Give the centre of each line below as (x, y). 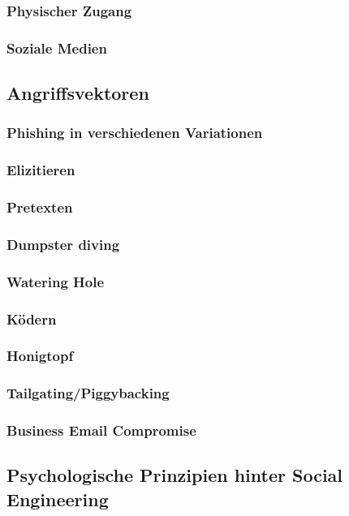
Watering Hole (56, 281)
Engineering (58, 499)
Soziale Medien (57, 47)
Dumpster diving (63, 244)
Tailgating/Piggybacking (88, 393)
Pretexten (40, 207)
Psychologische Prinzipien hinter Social (175, 475)
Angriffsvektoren (78, 93)
